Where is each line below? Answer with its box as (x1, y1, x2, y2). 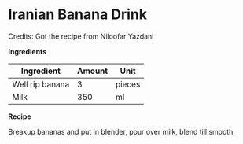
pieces (115, 79, 141, 90)
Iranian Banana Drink (8, 6, 148, 24)
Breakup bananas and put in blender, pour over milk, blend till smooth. (8, 127, 236, 136)
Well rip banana (12, 79, 70, 90)
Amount (77, 65, 109, 76)
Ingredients (8, 46, 47, 56)
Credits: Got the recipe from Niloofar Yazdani (8, 31, 154, 41)
